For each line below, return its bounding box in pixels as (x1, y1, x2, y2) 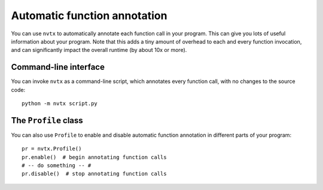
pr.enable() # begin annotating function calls (22, 154, 167, 161)
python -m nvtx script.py (22, 100, 98, 107)
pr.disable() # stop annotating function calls (22, 170, 167, 177)
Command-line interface (11, 62, 105, 72)
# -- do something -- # (22, 162, 92, 169)
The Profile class (11, 115, 83, 125)
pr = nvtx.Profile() (22, 145, 82, 152)
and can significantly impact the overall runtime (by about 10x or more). (11, 47, 187, 54)
